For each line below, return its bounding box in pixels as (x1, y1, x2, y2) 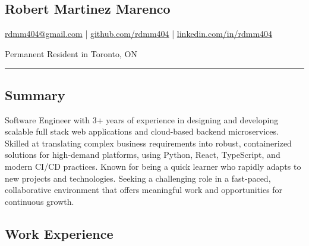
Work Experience (5, 224, 113, 242)
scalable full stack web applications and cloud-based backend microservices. (5, 125, 279, 138)
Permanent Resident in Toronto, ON (5, 47, 137, 60)
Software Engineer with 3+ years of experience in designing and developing (5, 113, 279, 126)
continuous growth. (5, 195, 74, 207)
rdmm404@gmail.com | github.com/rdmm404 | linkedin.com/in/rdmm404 (5, 27, 273, 40)
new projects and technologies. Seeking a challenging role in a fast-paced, (5, 172, 271, 184)
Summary (5, 85, 65, 104)
